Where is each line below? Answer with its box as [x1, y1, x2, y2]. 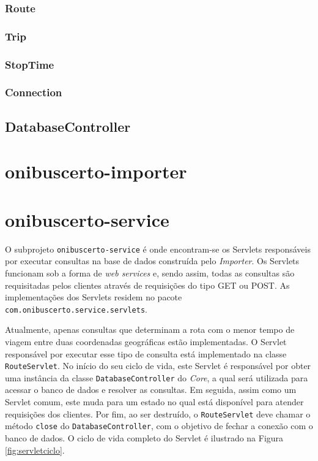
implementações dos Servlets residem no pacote [5, 291, 182, 303]
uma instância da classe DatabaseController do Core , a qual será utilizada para [5, 371, 308, 384]
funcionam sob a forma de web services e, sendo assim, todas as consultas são [5, 266, 295, 279]
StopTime [5, 56, 54, 72]
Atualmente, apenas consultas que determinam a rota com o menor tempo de [5, 323, 295, 336]
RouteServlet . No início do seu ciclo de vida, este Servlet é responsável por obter [5, 359, 311, 372]
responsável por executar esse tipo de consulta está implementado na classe [5, 347, 287, 360]
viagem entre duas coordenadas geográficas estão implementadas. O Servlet [5, 335, 287, 348]
